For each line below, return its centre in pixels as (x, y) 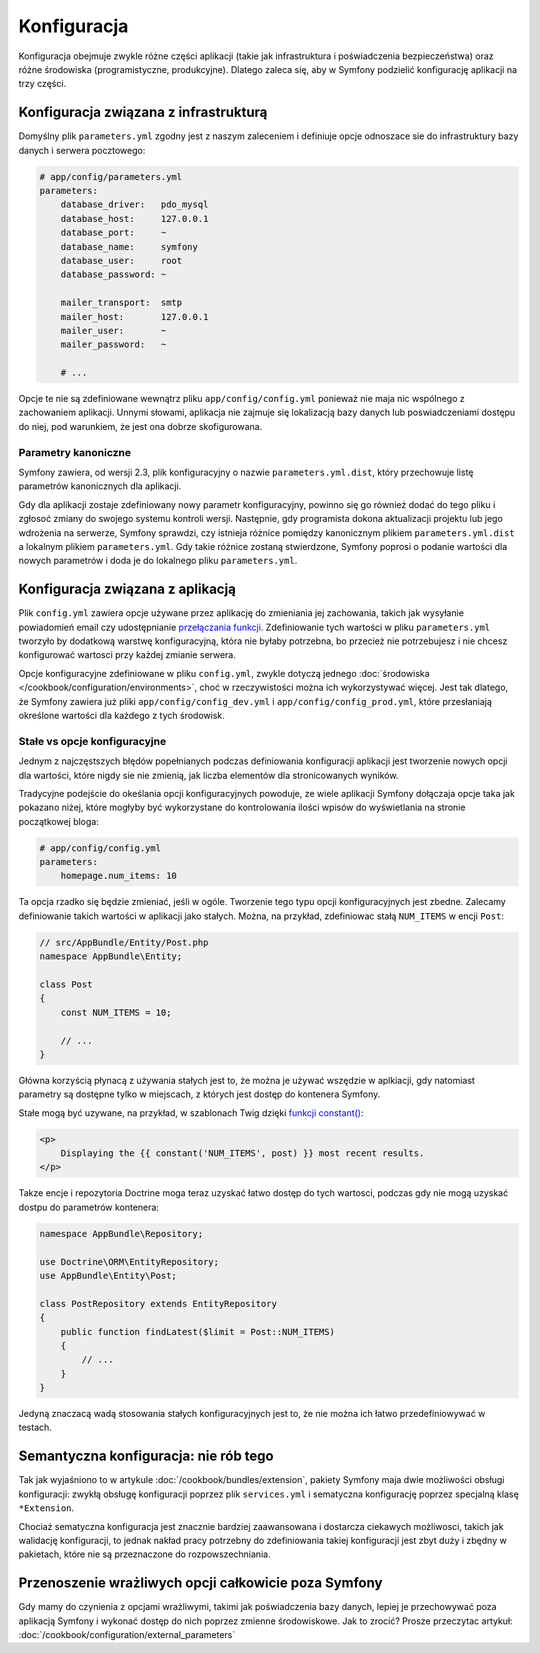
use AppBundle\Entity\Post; (108, 1275)
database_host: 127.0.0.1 (134, 218)
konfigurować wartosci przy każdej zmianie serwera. (127, 655)
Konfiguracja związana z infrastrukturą (143, 112)
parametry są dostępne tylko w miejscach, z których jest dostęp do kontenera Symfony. (199, 1094)
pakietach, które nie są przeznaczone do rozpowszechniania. (144, 1554)
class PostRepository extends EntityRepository (158, 1303)
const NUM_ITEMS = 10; (116, 1012)
